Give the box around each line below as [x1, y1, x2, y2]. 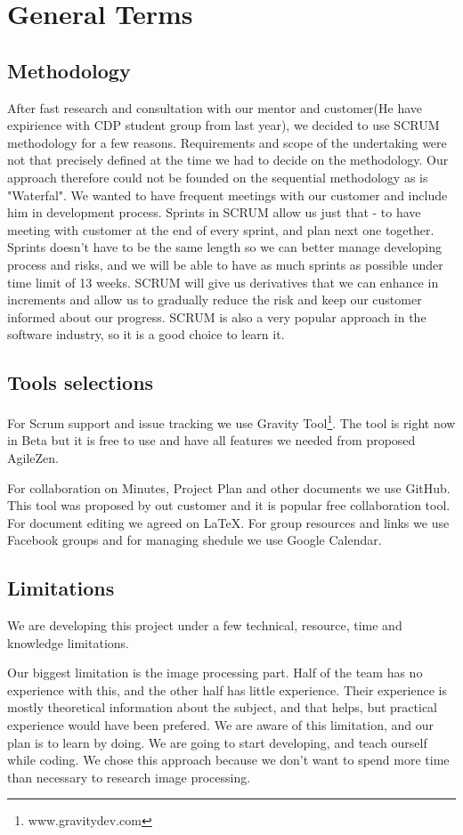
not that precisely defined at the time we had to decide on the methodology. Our [7, 150, 449, 169]
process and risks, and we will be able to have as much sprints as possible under [7, 255, 443, 273]
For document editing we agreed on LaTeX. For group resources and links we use [7, 513, 450, 531]
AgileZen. [7, 448, 59, 466]
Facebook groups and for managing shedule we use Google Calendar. [7, 531, 382, 549]
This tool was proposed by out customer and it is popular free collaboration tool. [7, 496, 451, 515]
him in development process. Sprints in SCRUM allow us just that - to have [7, 203, 421, 222]
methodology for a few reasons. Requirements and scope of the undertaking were [7, 133, 447, 151]
